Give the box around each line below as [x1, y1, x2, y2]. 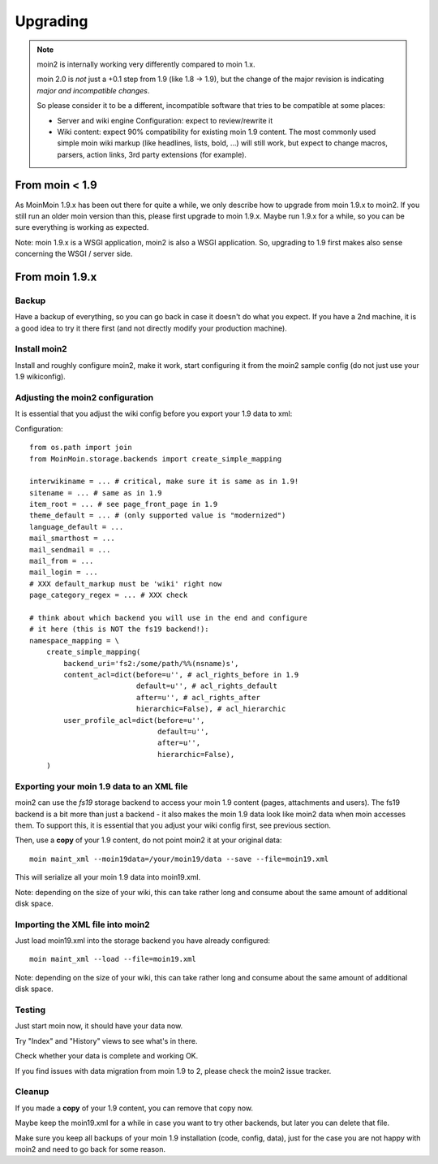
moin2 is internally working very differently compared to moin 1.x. [36, 59, 255, 69]
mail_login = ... [29, 568, 98, 577]
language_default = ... [29, 522, 124, 531]
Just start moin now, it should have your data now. [15, 1021, 183, 1031]
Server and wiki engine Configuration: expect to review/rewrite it [57, 115, 273, 125]
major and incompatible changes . [36, 85, 150, 95]
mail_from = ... [29, 556, 94, 566]
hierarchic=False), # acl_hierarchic [135, 704, 286, 714]
